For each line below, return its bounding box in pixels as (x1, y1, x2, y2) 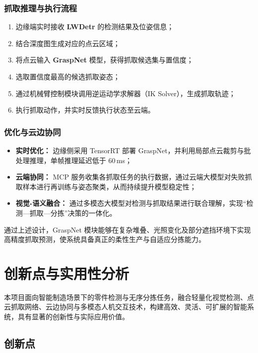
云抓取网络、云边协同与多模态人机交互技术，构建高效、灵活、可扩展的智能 (4, 301, 247, 312)
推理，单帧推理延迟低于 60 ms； (29, 155, 132, 165)
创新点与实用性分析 (4, 263, 129, 283)
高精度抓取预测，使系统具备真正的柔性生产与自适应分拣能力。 (4, 234, 205, 244)
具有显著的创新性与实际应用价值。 (17, 311, 129, 322)
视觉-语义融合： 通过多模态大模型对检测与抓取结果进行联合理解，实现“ (15, 198, 247, 208)
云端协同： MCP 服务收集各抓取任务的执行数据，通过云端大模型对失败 (15, 172, 245, 182)
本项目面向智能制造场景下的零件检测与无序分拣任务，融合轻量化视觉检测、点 (4, 292, 254, 302)
